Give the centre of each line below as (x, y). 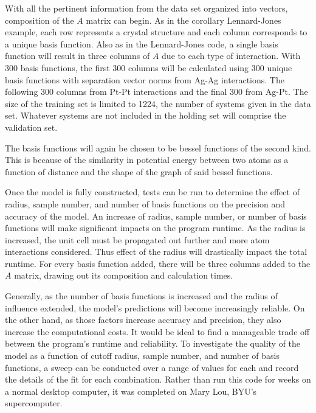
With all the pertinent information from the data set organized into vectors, (146, 8)
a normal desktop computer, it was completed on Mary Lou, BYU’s (131, 391)
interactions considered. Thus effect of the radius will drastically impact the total (156, 252)
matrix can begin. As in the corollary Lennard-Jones (184, 20)
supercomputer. (34, 403)
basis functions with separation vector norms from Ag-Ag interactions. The (145, 79)
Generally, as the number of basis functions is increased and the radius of (141, 296)
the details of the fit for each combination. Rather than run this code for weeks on (158, 379)
